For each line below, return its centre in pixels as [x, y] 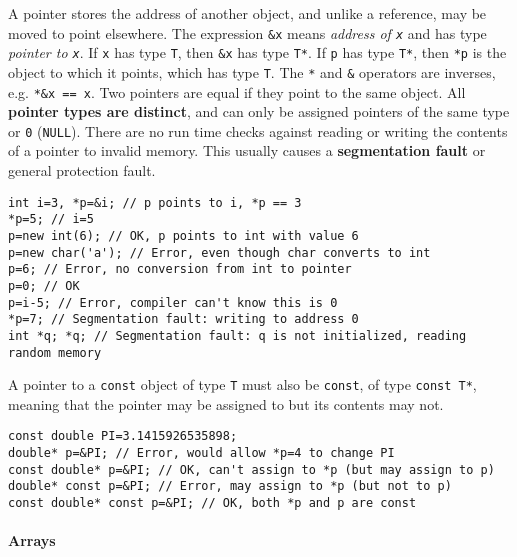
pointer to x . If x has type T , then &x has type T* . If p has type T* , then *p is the [257, 52]
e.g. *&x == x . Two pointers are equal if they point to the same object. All [237, 91]
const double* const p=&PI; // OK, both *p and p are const [212, 503]
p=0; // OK [44, 285]
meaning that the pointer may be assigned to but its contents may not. [226, 403]
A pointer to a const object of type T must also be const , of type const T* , [242, 384]
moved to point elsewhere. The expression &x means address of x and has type [247, 32]
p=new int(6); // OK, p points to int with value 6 [183, 235]
